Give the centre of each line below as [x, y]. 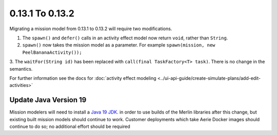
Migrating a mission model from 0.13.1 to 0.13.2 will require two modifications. [91, 29]
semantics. [21, 69]
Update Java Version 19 [48, 100]
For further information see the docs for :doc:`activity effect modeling [83, 78]
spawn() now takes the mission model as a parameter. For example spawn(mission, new [119, 45]
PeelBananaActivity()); [52, 52]
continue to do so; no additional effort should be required [70, 126]
